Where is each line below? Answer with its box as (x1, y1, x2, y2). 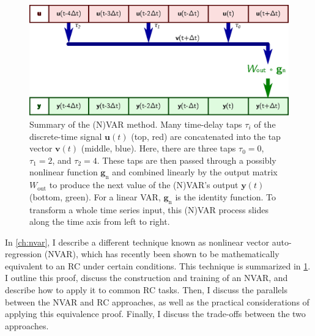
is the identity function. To (175, 190, 276, 203)
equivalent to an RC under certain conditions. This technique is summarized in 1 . (5, 259, 311, 272)
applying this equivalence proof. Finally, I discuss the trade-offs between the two (5, 307, 306, 320)
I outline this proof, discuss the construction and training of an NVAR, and (5, 271, 288, 284)
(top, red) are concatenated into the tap (131, 130, 281, 142)
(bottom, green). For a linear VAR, (29, 190, 161, 203)
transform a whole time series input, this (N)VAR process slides (29, 203, 269, 216)
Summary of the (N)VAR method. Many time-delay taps (29, 117, 242, 130)
